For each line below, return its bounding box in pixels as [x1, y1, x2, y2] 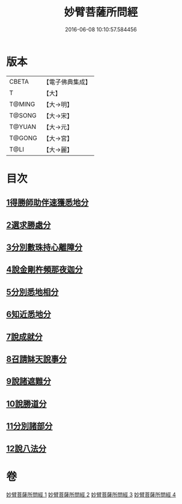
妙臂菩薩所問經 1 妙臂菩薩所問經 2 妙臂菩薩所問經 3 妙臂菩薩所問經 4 [6, 491, 176, 498]
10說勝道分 [6, 399, 47, 409]
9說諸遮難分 [6, 376, 51, 387]
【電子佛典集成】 [43, 78, 91, 86]
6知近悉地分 [6, 310, 51, 320]
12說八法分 [6, 443, 47, 453]
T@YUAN [9, 122, 37, 131]
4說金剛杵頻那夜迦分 [6, 264, 83, 275]
